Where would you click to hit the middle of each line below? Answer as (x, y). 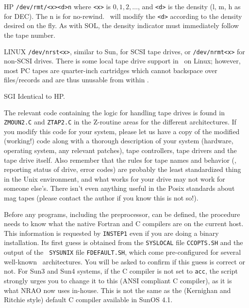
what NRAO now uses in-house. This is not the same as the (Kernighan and (117, 290)
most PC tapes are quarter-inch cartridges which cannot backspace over (111, 70)
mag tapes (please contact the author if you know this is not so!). (101, 197)
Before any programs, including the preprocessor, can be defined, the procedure (122, 214)
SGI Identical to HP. (34, 96)
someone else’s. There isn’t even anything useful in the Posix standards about (119, 188)
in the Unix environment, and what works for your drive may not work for (115, 178)
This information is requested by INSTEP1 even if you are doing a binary (111, 233)
